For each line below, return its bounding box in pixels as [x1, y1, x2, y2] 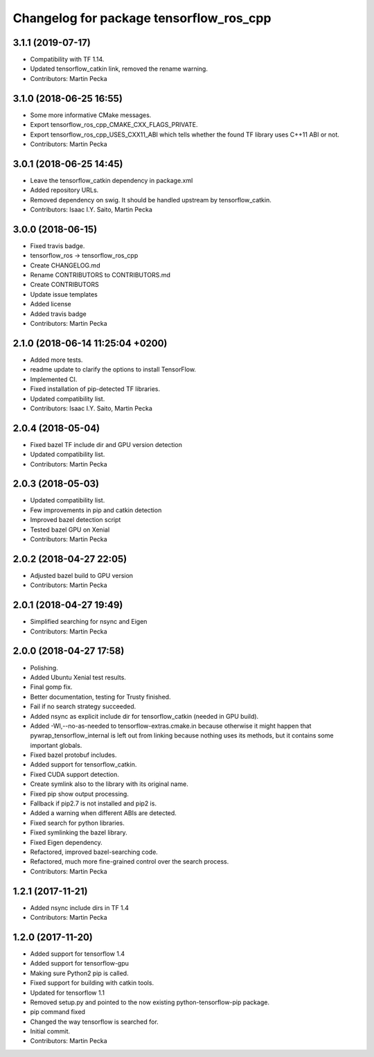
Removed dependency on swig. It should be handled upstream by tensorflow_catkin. [30, 195, 271, 204]
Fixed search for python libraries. [30, 819, 125, 827]
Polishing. [30, 663, 58, 672]
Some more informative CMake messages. [30, 111, 152, 119]
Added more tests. [30, 356, 83, 364]
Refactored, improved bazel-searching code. [30, 848, 159, 856]
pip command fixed [30, 1008, 86, 1016]
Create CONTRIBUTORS [30, 281, 100, 289]
